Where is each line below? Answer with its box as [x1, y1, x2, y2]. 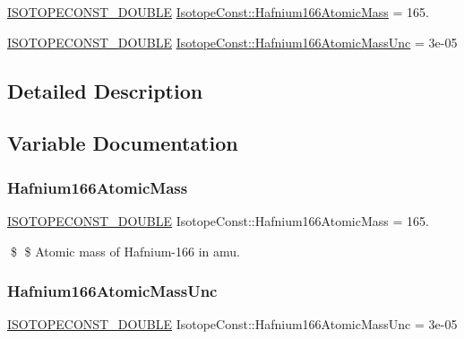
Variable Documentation [7, 129, 238, 157]
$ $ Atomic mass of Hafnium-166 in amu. [10, 241, 240, 260]
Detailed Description [7, 76, 203, 104]
